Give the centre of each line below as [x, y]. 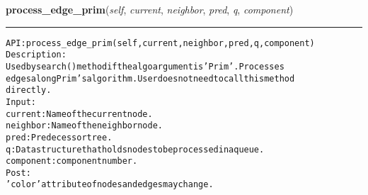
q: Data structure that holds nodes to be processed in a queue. [135, 149]
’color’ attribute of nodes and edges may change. [110, 185]
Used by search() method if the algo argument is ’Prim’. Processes [145, 66]
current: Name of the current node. [79, 114]
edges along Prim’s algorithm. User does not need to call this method [150, 78]
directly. [29, 90]
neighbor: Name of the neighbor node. [84, 126]
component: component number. [72, 161]
